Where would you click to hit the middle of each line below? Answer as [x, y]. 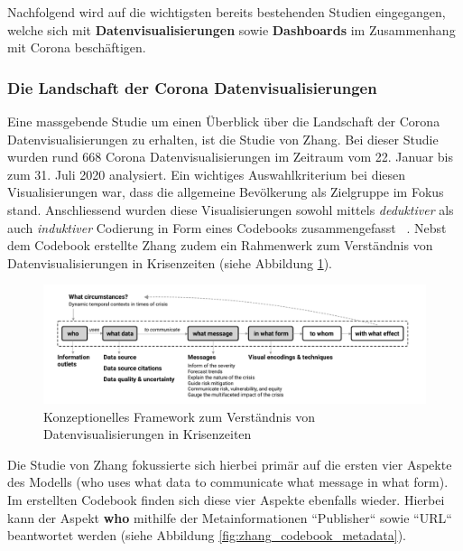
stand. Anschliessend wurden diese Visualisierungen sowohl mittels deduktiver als [231, 209]
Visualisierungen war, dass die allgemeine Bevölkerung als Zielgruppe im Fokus [226, 192]
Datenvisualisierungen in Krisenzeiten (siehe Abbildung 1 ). [170, 262]
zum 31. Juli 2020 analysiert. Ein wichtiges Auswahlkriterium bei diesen [207, 174]
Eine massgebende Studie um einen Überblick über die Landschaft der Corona [224, 121]
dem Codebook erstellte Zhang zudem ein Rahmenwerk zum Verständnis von [220, 245]
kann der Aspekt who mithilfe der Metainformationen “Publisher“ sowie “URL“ [230, 517]
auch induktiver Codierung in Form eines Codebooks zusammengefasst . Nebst [227, 227]
